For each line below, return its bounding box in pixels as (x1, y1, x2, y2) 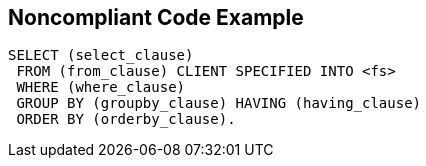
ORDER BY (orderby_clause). (16, 111, 236, 128)
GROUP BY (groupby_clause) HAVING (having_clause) (16, 95, 422, 112)
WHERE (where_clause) (16, 79, 186, 96)
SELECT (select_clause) (8, 47, 194, 64)
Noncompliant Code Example (8, 5, 304, 30)
